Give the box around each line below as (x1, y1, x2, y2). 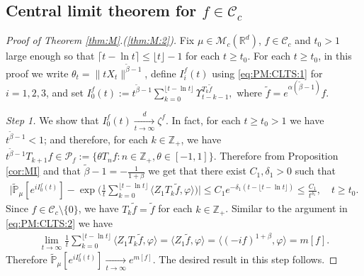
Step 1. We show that (6, 112, 99, 127)
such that (295, 163, 336, 178)
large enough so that (6, 48, 95, 63)
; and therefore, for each (44, 131, 148, 146)
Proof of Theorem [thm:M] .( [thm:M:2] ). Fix (6, 33, 195, 48)
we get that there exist (148, 163, 246, 178)
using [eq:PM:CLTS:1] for (212, 65, 323, 80)
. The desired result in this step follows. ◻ (152, 252, 338, 267)
